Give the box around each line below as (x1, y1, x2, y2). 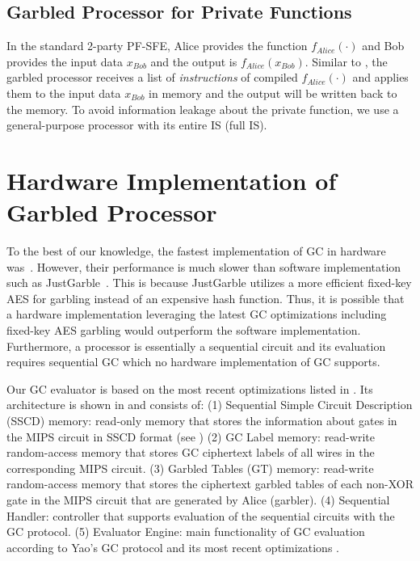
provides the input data (6, 53, 124, 70)
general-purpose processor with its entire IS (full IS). (6, 116, 267, 133)
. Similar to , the (304, 53, 388, 70)
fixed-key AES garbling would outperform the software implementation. (6, 322, 361, 339)
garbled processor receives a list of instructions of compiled (6, 69, 298, 86)
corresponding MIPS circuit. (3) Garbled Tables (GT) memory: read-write (6, 459, 374, 476)
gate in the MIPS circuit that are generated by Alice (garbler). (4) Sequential (6, 491, 390, 508)
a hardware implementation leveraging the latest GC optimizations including (6, 306, 387, 323)
